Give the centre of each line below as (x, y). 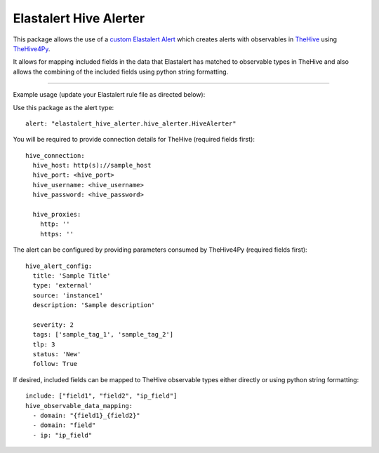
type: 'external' (62, 285)
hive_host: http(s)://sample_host (92, 165)
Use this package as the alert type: (64, 107)
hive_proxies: (57, 215)
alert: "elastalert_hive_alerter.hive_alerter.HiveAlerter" (131, 123)
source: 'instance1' (68, 295)
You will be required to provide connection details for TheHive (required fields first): (134, 140)
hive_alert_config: (59, 266)
